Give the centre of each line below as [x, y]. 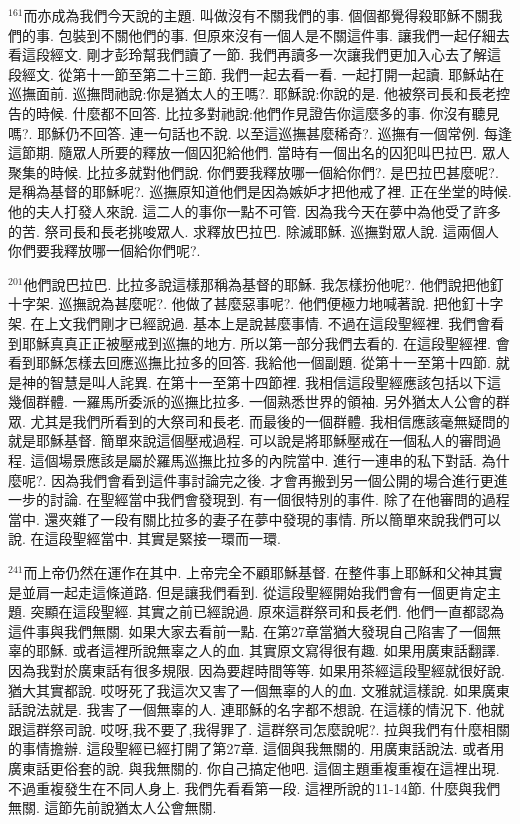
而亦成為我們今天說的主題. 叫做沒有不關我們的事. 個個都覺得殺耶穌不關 [256, 15]
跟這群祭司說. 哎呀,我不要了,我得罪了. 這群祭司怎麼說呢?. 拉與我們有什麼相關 [259, 728]
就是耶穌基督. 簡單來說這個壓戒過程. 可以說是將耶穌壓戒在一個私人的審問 [248, 440]
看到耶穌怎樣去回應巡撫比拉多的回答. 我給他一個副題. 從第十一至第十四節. [249, 362]
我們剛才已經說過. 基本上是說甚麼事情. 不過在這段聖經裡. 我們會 [281, 322]
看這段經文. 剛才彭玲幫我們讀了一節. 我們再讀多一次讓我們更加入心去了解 [248, 54]
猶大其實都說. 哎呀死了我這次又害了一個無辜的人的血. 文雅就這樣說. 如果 [245, 689]
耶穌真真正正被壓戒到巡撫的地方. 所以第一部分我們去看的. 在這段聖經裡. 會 [265, 342]
